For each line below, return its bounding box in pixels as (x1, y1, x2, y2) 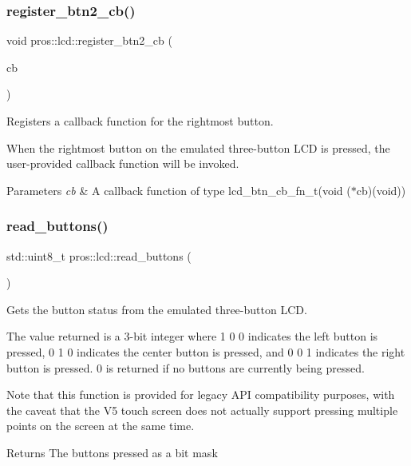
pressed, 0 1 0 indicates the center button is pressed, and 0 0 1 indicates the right (6, 343, 405, 360)
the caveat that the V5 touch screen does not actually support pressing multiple (6, 401, 398, 418)
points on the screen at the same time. (6, 417, 195, 434)
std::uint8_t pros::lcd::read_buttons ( (6, 247, 192, 264)
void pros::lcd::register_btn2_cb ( (6, 32, 172, 49)
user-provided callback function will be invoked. (6, 155, 239, 172)
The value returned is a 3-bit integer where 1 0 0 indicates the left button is (6, 328, 378, 345)
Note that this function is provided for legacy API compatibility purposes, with (6, 386, 395, 403)
